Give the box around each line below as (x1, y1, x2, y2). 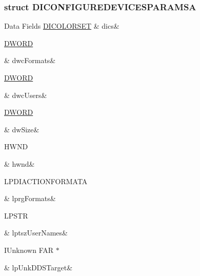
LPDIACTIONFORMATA (4, 175, 88, 186)
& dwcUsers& (4, 89, 47, 100)
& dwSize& (4, 124, 39, 134)
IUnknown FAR (4, 244, 54, 255)
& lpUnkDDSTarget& (4, 262, 73, 272)
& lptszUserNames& (4, 227, 68, 238)
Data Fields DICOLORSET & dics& (4, 21, 119, 31)
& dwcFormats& (4, 55, 56, 66)
